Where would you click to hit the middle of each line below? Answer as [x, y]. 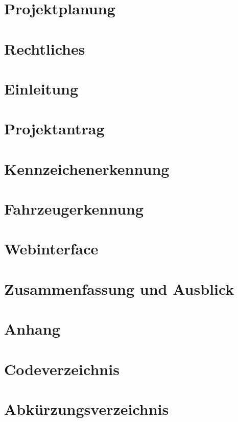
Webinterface [51, 249]
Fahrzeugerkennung [74, 209]
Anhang [32, 329]
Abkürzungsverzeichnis [87, 408]
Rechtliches [45, 48]
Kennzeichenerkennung [87, 168]
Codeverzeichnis [62, 369]
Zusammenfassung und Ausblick [119, 288]
